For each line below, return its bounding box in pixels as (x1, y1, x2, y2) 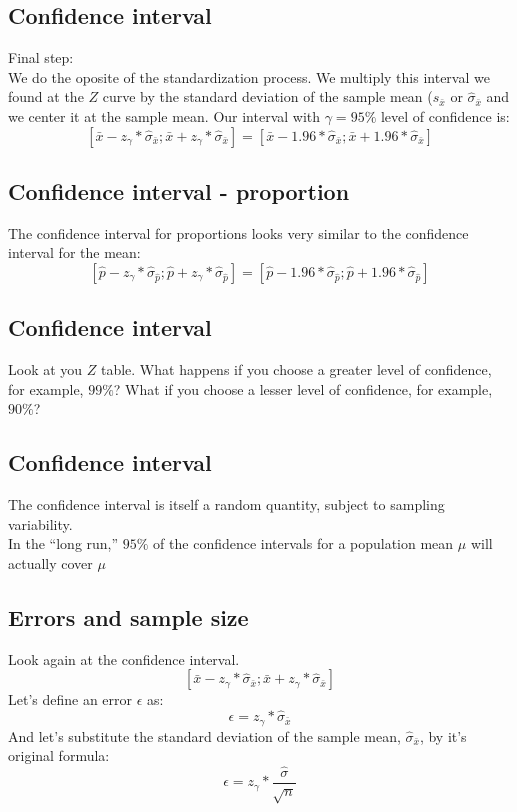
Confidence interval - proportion (8, 175, 350, 206)
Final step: (8, 47, 74, 68)
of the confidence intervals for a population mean (153, 533, 454, 554)
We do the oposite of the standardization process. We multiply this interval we (8, 66, 490, 87)
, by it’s (419, 725, 467, 746)
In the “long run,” (8, 533, 119, 554)
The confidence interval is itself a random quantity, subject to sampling (8, 494, 445, 515)
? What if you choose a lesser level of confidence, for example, (113, 378, 493, 399)
